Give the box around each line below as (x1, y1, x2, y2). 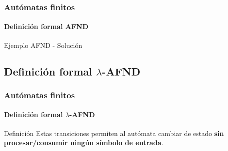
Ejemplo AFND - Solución (4, 40, 82, 50)
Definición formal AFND (4, 21, 88, 31)
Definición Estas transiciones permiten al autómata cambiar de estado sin (4, 128, 224, 138)
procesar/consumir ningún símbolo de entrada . (4, 137, 163, 148)
